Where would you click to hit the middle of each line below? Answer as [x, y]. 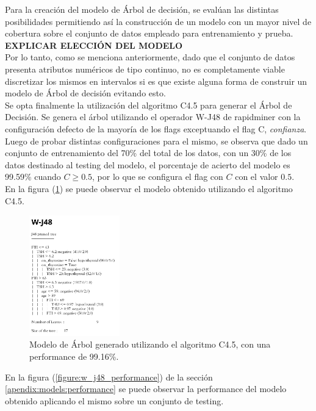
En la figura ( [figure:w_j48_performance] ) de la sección [109, 377]
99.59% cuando [33, 177]
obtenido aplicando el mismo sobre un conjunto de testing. [114, 400]
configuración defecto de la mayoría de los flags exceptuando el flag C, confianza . [156, 128]
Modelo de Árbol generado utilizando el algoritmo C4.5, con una [150, 344]
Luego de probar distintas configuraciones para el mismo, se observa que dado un [156, 141]
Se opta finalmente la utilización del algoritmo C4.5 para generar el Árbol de [149, 105]
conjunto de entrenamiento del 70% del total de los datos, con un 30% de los [148, 153]
